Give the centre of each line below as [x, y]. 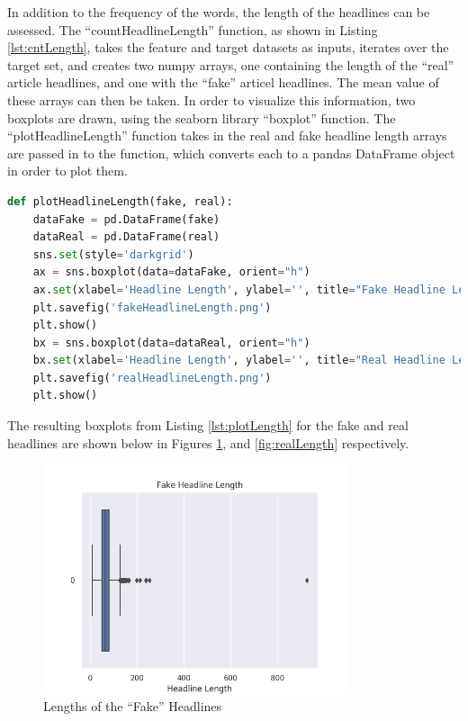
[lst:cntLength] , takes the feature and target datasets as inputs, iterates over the [228, 47]
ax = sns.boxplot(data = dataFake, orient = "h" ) [171, 272]
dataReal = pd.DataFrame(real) [126, 237]
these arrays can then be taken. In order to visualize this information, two [211, 99]
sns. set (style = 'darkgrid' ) [113, 254]
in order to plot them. [67, 171]
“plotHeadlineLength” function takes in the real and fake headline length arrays [227, 135]
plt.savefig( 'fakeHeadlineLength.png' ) [152, 307]
